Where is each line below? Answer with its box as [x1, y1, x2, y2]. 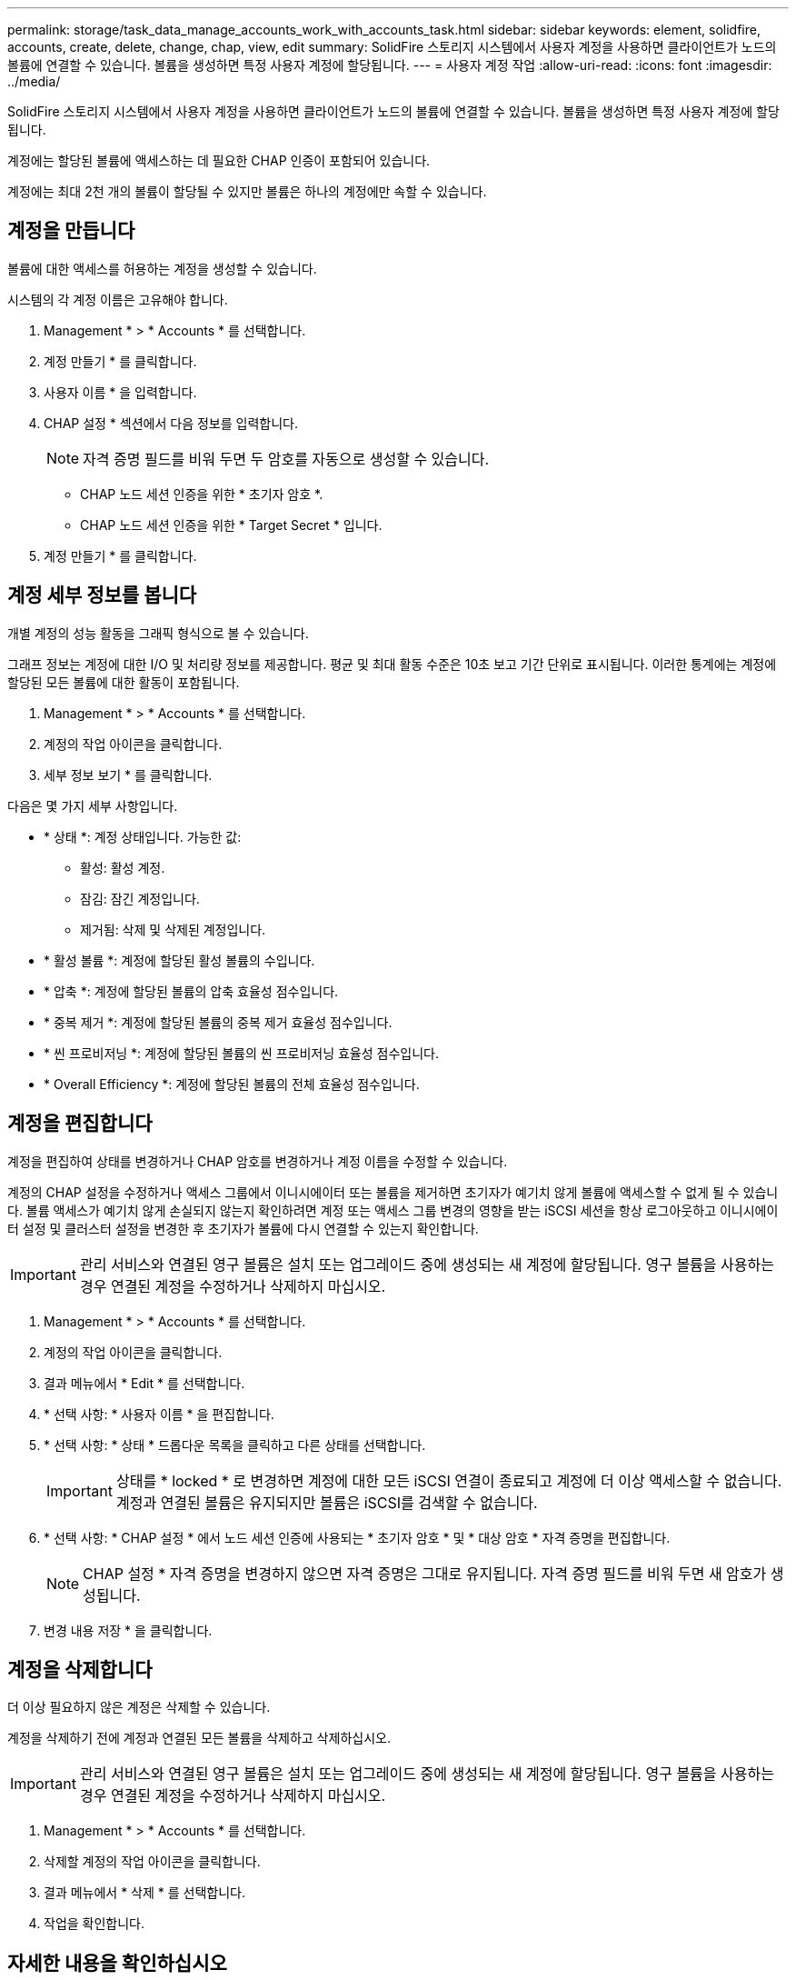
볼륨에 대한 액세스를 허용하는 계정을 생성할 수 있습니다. [7, 260, 317, 276]
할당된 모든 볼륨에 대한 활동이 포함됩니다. [7, 674, 240, 690]
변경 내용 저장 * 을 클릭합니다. [44, 1622, 213, 1638]
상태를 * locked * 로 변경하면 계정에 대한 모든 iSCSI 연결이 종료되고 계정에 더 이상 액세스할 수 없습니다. [115, 1471, 782, 1490]
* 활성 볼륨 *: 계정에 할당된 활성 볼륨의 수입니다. [44, 952, 315, 968]
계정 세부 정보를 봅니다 [7, 584, 197, 607]
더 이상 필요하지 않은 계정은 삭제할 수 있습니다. [7, 1699, 271, 1715]
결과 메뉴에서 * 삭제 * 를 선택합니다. [44, 1885, 246, 1901]
